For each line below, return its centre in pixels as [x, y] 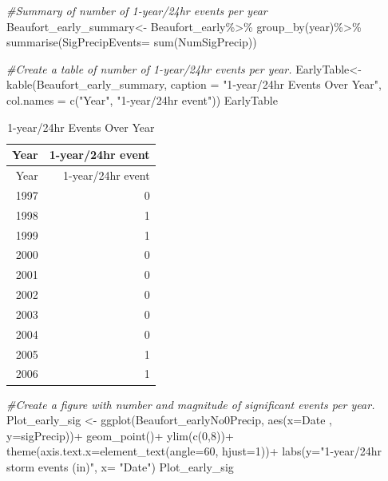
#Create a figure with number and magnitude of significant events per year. [191, 404]
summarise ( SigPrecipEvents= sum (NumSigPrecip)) [132, 42]
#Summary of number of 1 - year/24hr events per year [137, 10]
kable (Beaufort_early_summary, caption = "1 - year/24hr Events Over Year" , [194, 84]
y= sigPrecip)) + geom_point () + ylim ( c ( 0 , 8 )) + [120, 435]
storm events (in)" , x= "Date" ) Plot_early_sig [120, 466]
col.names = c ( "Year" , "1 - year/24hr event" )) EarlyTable [142, 99]
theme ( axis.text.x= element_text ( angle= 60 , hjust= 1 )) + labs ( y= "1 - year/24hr [194, 451]
